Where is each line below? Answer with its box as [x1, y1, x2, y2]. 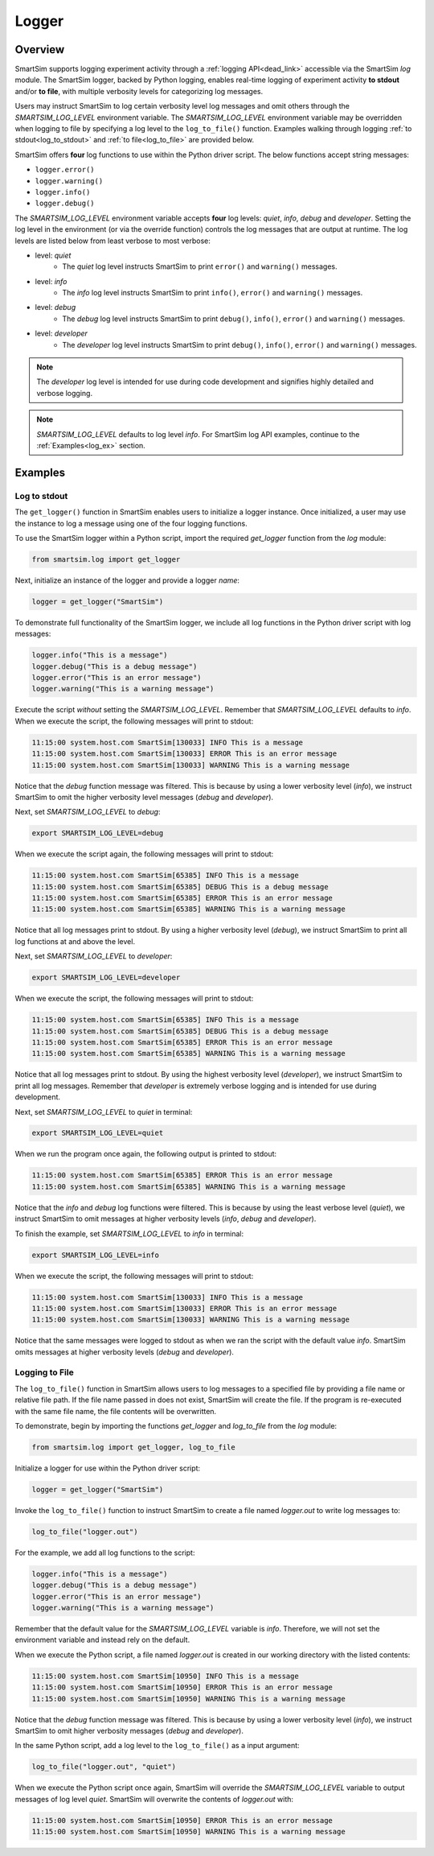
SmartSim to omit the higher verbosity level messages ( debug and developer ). [14, 792, 273, 802]
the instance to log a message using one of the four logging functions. [14, 518, 248, 528]
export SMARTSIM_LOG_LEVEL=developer [31, 973, 181, 982]
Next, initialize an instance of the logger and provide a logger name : [14, 575, 240, 585]
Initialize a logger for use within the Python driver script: [14, 1463, 201, 1473]
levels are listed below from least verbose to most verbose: [14, 236, 211, 245]
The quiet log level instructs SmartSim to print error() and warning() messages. [62, 262, 338, 271]
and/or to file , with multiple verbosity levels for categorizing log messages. [14, 86, 264, 96]
